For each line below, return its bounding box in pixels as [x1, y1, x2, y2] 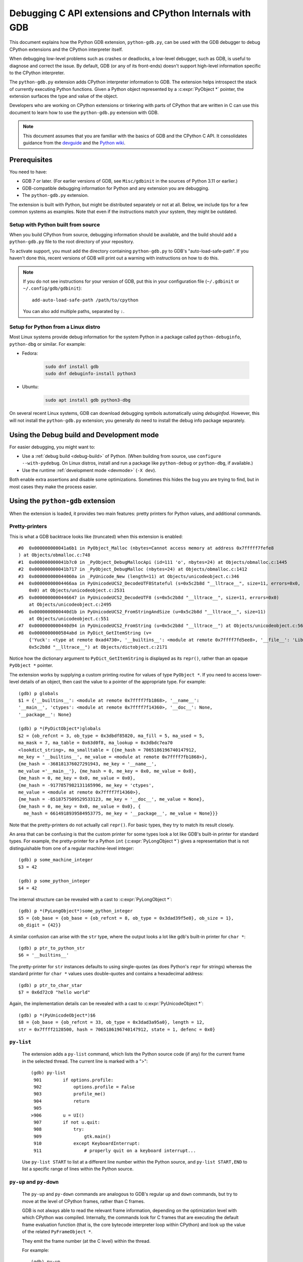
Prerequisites [9, 155, 53, 164]
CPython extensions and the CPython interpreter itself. [9, 46, 123, 52]
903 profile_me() [33, 1091, 106, 1097]
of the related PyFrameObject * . [22, 1229, 93, 1235]
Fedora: [22, 350, 38, 356]
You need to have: [9, 169, 47, 175]
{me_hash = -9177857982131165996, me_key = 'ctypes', [18, 782, 154, 788]
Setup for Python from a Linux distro [9, 323, 100, 330]
